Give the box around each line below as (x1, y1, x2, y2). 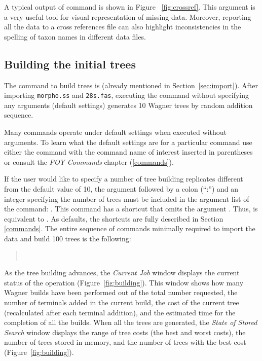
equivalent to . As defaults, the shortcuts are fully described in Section (4, 213, 223, 224)
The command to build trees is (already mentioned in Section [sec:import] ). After (4, 80, 258, 90)
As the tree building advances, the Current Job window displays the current (4, 267, 240, 278)
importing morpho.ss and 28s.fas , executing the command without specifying (4, 90, 249, 100)
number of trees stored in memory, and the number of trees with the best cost (4, 337, 246, 347)
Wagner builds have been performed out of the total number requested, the (4, 287, 238, 298)
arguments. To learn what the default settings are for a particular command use (4, 136, 252, 147)
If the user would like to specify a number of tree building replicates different (4, 173, 243, 184)
